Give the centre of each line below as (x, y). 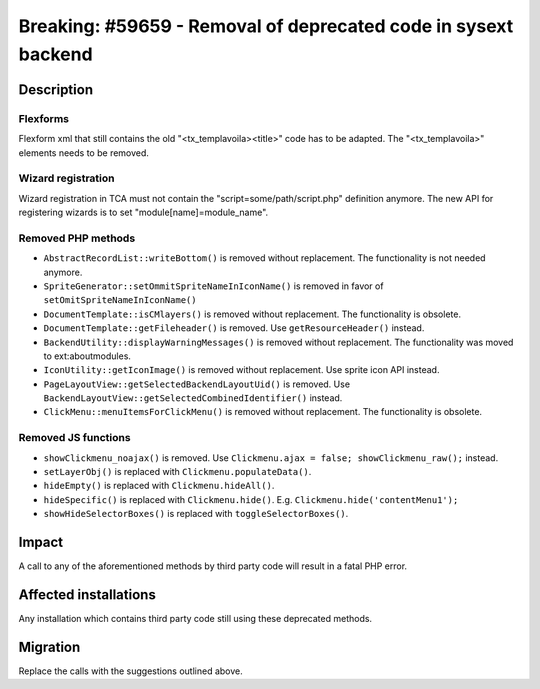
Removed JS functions (74, 438)
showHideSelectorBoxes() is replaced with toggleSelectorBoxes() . (196, 514)
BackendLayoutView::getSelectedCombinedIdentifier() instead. (193, 398)
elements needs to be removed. (84, 152)
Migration (49, 646)
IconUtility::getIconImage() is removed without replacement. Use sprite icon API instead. (241, 370)
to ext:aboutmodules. (87, 356)
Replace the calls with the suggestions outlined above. (131, 671)
